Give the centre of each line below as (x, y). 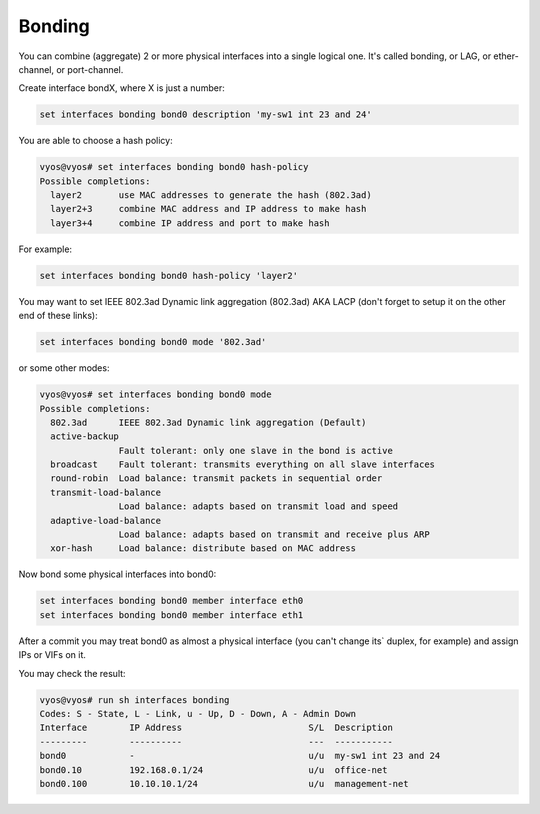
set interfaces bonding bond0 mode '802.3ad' (153, 342)
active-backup (85, 436)
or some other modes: (64, 368)
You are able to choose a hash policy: (96, 141)
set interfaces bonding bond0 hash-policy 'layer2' (169, 275)
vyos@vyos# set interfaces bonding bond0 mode (155, 394)
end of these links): (58, 316)
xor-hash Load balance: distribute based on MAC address (203, 548)
